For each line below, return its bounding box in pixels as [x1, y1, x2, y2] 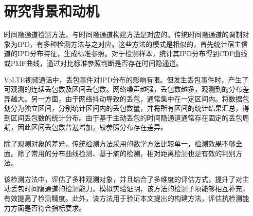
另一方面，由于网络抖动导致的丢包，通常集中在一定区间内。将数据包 [31, 93, 249, 103]
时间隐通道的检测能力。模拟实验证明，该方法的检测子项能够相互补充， [24, 183, 249, 194]
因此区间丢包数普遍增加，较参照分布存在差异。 [17, 122, 167, 132]
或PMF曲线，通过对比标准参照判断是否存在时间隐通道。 [4, 58, 183, 68]
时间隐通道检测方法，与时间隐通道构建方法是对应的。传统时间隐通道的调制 [4, 29, 242, 39]
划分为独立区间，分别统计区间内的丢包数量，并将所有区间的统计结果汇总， [4, 103, 242, 113]
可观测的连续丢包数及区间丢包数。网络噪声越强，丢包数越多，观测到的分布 [4, 84, 242, 94]
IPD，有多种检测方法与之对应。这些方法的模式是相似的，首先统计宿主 [17, 39, 241, 49]
